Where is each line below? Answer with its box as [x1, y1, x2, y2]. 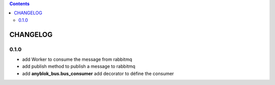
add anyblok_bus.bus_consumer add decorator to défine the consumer [22, 70, 174, 76]
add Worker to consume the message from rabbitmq [22, 56, 132, 62]
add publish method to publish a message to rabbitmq [22, 63, 135, 69]
